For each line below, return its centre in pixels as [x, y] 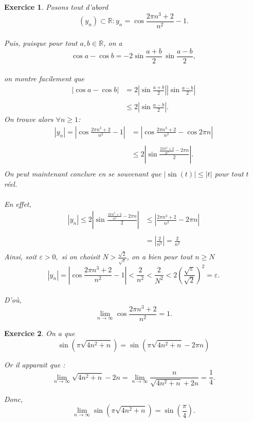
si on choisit [81, 257]
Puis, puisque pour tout [41, 43]
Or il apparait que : [35, 364]
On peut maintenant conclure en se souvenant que [83, 173]
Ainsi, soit [21, 257]
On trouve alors [29, 119]
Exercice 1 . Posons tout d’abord [56, 7]
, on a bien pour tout [160, 257]
